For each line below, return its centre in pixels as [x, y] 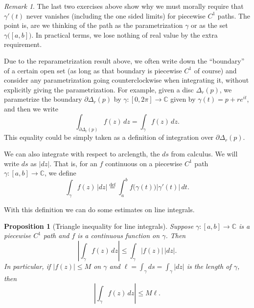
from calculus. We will [204, 153]
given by [183, 99]
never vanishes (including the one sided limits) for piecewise [116, 15]
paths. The [234, 15]
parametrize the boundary [43, 99]
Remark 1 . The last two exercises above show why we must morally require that [124, 6]
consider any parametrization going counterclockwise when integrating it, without [127, 80]
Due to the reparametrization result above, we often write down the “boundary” [124, 60]
